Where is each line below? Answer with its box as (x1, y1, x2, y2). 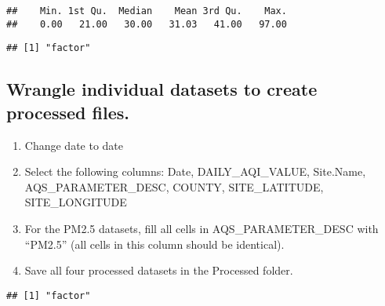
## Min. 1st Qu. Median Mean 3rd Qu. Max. (6, 5, 287, 16)
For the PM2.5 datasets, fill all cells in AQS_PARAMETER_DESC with (24, 220, 379, 236)
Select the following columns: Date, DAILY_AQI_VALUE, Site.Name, (24, 163, 366, 180)
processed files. (6, 100, 129, 124)
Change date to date (24, 137, 124, 153)
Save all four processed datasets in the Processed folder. (24, 262, 293, 279)
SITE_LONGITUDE (24, 194, 127, 210)
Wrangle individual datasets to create (6, 77, 318, 101)
